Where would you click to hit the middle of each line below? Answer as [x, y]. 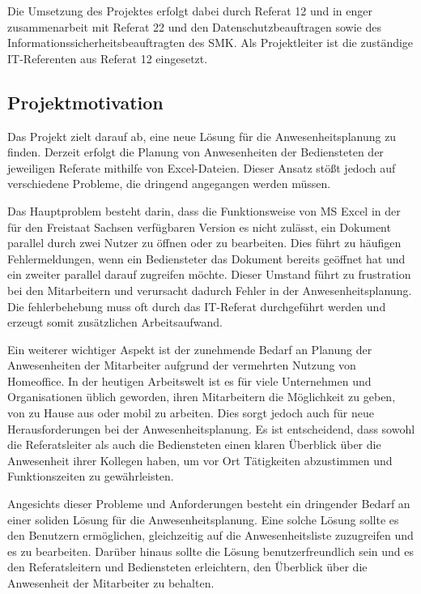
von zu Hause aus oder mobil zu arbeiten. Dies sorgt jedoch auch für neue [191, 413]
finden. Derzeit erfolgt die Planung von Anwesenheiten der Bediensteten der [196, 152]
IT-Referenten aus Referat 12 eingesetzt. [108, 58]
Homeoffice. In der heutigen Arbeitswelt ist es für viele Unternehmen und [189, 380]
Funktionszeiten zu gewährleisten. [91, 476]
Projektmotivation [85, 102]
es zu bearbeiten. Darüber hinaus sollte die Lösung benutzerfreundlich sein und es [210, 551]
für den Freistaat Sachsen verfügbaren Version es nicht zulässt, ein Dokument [199, 226]
